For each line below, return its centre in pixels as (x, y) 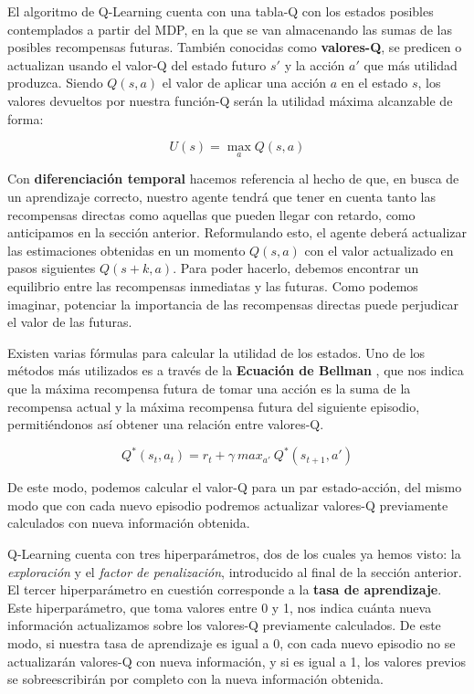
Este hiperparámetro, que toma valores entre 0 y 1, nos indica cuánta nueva (220, 607)
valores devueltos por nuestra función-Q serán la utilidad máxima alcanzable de (230, 100)
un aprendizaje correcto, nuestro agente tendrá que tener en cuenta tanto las (221, 196)
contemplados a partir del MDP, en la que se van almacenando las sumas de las (230, 29)
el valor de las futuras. (70, 322)
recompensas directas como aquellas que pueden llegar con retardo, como (211, 214)
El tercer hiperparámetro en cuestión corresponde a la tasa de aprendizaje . (225, 589)
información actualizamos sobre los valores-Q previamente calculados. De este (224, 625)
